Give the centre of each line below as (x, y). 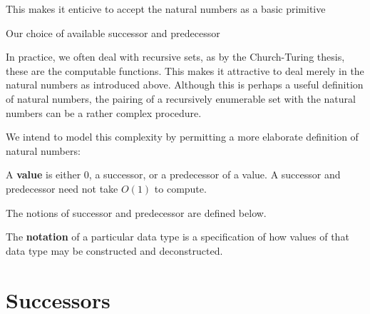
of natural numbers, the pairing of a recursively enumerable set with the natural (181, 98)
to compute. (180, 188)
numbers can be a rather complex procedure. (104, 112)
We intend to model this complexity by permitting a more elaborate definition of (182, 137)
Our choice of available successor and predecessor (113, 32)
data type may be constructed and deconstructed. (114, 250)
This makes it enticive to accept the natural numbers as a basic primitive (166, 9)
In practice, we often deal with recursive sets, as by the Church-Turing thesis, (175, 57)
